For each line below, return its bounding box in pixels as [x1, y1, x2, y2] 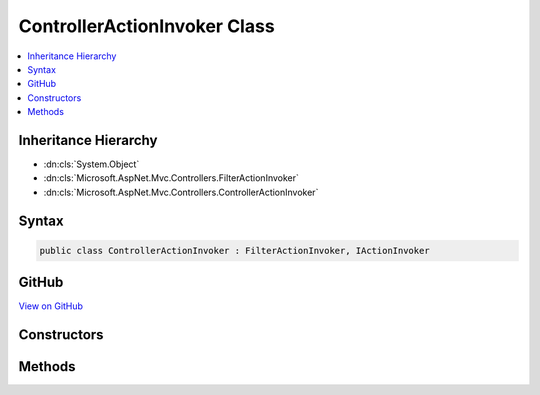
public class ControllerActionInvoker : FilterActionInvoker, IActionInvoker [39, 245, 430, 256]
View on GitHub [18, 300, 84, 312]
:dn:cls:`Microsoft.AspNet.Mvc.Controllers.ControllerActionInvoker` [43, 186, 319, 198]
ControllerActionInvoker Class [18, 15, 275, 37]
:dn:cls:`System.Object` [43, 158, 140, 170]
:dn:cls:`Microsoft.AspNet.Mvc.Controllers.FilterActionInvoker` [43, 172, 300, 184]
